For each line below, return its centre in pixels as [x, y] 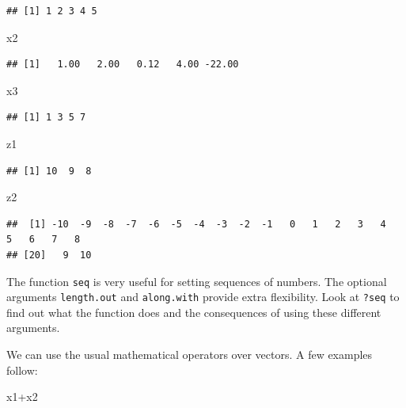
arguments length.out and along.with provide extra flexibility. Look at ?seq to [203, 297]
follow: [22, 370]
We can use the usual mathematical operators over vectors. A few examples [190, 355]
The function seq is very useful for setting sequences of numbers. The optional [197, 281]
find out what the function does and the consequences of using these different [194, 312]
